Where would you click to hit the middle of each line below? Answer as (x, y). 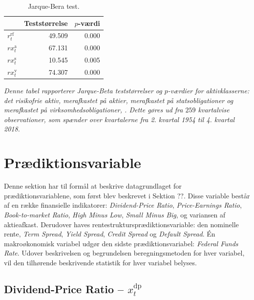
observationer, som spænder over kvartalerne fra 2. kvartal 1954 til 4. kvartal (119, 119)
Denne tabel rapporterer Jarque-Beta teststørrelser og (83, 91)
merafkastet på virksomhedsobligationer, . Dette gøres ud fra (94, 110)
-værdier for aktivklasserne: (209, 91)
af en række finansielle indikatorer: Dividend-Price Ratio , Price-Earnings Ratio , (123, 205)
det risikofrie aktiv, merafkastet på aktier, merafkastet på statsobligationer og (119, 100)
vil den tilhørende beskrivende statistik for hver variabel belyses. (100, 262)
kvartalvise (214, 110)
